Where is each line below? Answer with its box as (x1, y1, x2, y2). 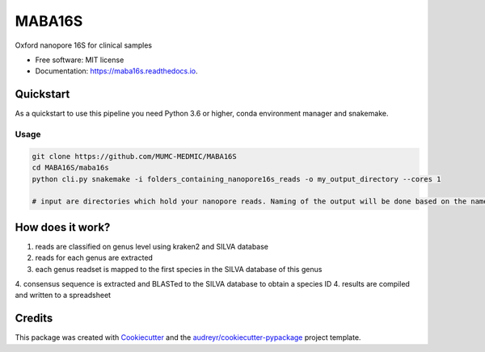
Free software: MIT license (35, 55, 124, 65)
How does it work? (15, 220, 111, 234)
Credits (15, 312, 53, 325)
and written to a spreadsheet (15, 291, 112, 300)
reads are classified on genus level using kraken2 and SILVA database (35, 241, 269, 251)
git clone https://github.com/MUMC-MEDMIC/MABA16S (32, 152, 238, 161)
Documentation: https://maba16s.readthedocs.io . (35, 66, 198, 76)
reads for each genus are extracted (35, 253, 154, 262)
